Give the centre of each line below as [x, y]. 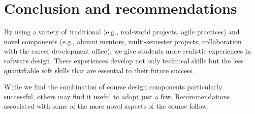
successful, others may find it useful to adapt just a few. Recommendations [117, 96]
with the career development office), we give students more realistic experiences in [127, 51]
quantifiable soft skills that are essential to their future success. [99, 70]
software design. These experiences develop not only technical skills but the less [124, 60]
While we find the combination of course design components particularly [113, 87]
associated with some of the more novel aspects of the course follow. [107, 106]
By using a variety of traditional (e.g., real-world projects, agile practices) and [122, 32]
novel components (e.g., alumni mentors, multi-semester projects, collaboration [123, 41]
